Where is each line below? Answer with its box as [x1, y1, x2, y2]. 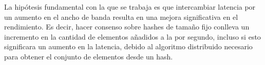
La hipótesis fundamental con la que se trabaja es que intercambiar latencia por [4, 2, 256, 12]
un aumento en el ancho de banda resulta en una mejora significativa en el [4, 11, 238, 22]
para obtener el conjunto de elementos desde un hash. [4, 51, 173, 61]
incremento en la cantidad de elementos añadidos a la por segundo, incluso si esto [4, 31, 261, 42]
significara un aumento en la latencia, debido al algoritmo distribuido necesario [4, 41, 253, 52]
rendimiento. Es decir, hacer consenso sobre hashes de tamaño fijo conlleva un [4, 21, 250, 32]
